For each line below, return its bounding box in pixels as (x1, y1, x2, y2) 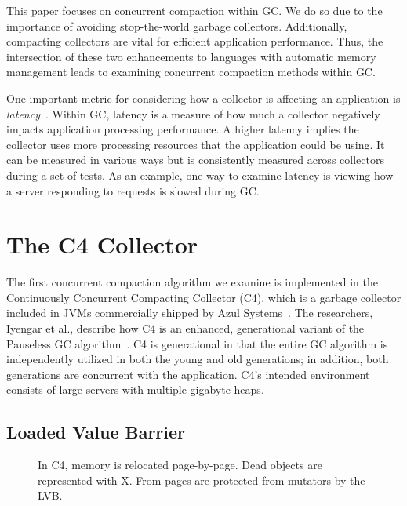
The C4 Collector (6, 228, 198, 260)
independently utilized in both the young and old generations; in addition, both (6, 351, 389, 367)
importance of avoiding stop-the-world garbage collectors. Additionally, (6, 17, 347, 34)
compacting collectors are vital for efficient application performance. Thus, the (6, 33, 383, 49)
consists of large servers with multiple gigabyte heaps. (6, 381, 264, 398)
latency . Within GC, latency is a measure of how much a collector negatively (6, 105, 380, 122)
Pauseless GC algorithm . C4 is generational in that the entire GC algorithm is (6, 335, 388, 351)
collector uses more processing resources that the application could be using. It (6, 136, 385, 152)
